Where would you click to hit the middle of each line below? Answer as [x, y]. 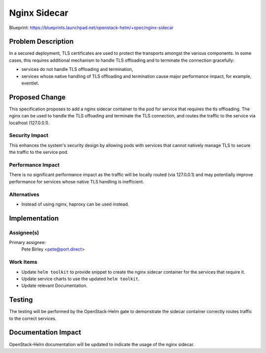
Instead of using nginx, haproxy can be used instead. [75, 204]
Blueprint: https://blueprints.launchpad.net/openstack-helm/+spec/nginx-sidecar [91, 28]
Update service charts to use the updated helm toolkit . [81, 279]
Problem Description [41, 42]
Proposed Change [37, 97]
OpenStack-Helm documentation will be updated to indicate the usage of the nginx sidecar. [102, 344]
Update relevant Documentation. [54, 285]
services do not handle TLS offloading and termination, [77, 70]
